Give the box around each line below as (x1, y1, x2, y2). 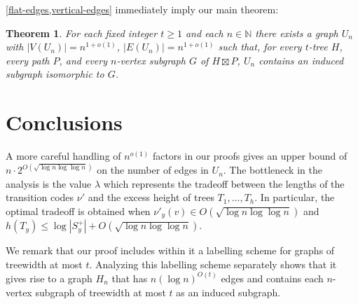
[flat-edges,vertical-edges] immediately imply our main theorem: (6, 2, 279, 16)
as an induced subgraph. (176, 284, 281, 299)
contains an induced (259, 53, 344, 67)
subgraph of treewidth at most (35, 284, 166, 299)
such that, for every (218, 39, 302, 54)
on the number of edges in (97, 163, 209, 177)
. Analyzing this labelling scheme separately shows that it (89, 256, 337, 271)
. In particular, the (254, 190, 335, 205)
